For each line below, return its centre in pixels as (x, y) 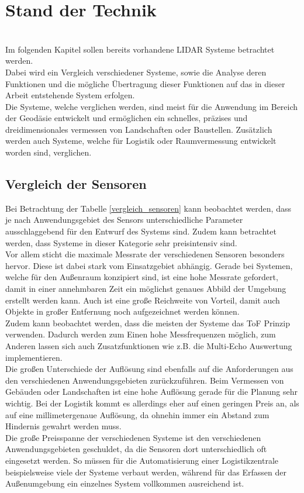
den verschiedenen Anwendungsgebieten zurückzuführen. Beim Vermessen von (145, 380)
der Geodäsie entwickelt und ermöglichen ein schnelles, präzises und (127, 118)
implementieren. (34, 357)
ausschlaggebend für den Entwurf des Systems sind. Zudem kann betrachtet (141, 231)
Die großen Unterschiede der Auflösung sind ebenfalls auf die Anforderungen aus (149, 369)
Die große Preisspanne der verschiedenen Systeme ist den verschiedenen (133, 437)
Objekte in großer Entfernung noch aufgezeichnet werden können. (122, 311)
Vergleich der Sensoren (76, 184)
